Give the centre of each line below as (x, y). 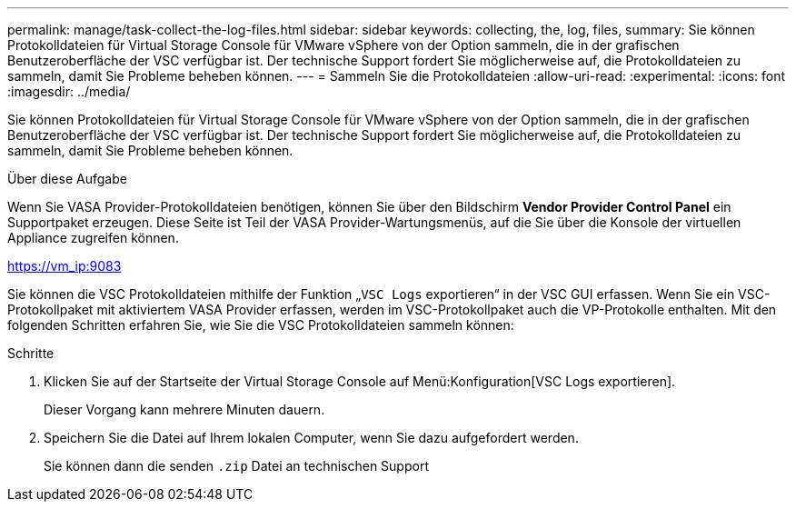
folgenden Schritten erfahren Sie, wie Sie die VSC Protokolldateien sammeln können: (261, 325)
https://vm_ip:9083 (65, 266)
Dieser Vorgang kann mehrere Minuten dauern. (184, 409)
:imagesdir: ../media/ (69, 91)
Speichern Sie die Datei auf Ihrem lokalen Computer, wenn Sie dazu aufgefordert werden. (311, 438)
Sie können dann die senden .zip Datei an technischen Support (236, 466)
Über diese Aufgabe (67, 179)
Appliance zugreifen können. (93, 238)
